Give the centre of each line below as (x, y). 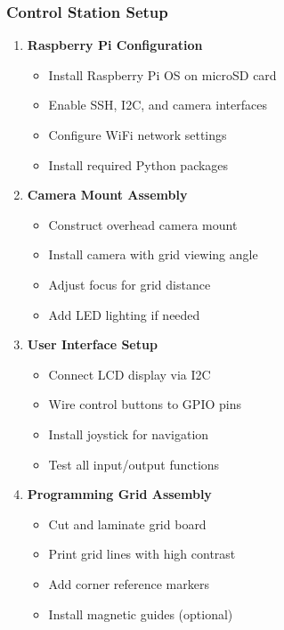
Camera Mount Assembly (107, 195)
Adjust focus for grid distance (130, 284)
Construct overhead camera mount (143, 224)
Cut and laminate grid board (127, 524)
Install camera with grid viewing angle (153, 254)
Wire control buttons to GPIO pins (145, 404)
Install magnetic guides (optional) (141, 614)
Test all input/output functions (134, 464)
